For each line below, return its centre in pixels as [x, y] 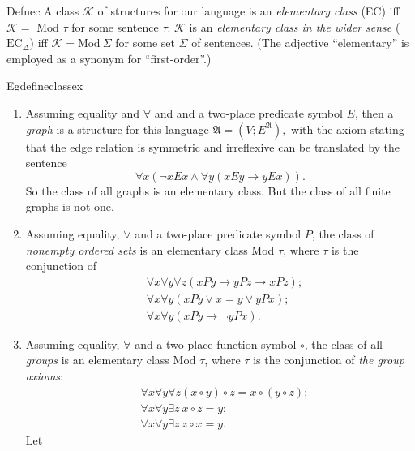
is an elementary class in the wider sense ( [295, 26]
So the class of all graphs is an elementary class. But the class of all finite [208, 190]
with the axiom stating [348, 129]
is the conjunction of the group [329, 360]
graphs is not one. [70, 206]
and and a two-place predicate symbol [248, 112]
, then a [374, 112]
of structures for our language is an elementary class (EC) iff [248, 11]
